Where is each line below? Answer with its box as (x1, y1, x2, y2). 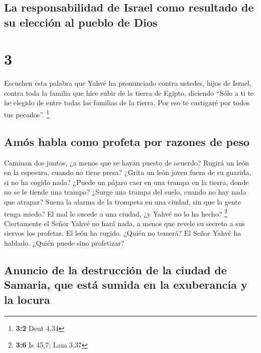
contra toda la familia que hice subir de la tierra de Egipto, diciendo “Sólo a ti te (4, 87, 254, 98)
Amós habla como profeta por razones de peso (4, 133, 250, 149)
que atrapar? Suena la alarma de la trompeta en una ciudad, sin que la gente (4, 196, 241, 207)
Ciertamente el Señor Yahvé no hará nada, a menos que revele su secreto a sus (4, 218, 245, 228)
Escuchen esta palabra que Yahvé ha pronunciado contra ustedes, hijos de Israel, (4, 78, 251, 88)
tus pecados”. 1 (4, 108, 50, 119)
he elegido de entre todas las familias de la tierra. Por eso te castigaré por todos (4, 97, 250, 108)
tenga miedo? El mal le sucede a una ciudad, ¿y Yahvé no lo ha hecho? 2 (4, 207, 227, 219)
